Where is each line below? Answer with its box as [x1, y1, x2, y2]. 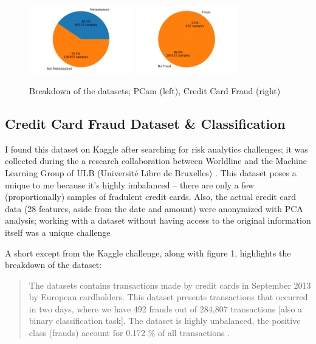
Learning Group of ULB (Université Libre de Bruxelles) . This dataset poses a [5, 166, 297, 179]
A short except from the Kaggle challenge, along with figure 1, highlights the [5, 246, 291, 259]
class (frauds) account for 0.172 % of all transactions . [29, 326, 230, 339]
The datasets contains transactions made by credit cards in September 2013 [29, 278, 311, 291]
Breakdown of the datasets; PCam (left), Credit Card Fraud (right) [29, 84, 281, 97]
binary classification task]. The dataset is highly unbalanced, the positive [29, 314, 301, 327]
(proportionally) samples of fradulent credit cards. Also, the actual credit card [5, 190, 296, 203]
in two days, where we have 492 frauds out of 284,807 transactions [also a [29, 302, 303, 315]
